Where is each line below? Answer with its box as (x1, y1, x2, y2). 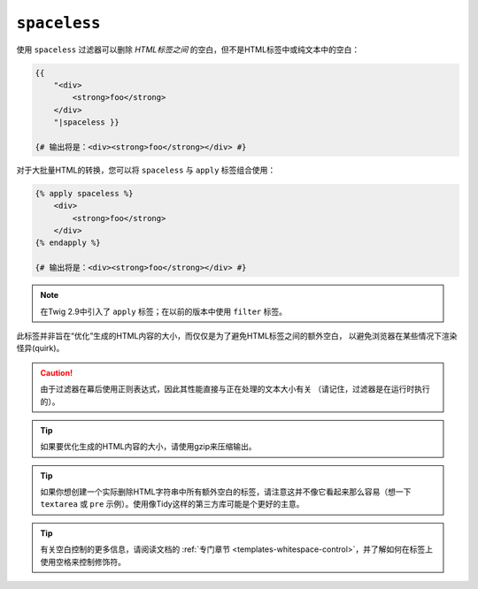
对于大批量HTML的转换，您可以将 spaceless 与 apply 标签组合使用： (16, 164, 276, 175)
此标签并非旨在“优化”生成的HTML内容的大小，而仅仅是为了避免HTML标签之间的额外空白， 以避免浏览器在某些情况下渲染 (16, 330, 458, 340)
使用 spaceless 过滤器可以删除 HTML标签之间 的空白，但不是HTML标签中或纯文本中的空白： (16, 44, 360, 55)
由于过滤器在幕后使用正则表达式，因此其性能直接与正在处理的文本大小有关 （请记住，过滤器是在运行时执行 (40, 384, 430, 394)
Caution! (40, 367, 73, 378)
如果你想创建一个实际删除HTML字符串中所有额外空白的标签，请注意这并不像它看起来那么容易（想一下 (40, 486, 412, 497)
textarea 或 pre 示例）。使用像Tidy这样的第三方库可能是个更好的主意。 (40, 499, 305, 509)
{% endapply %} (35, 238, 101, 248)
